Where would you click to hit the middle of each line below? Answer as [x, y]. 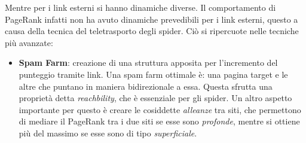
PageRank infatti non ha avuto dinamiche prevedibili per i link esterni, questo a [152, 19]
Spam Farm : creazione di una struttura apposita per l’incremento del [148, 63]
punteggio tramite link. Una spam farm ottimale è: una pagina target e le [153, 74]
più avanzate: [29, 42]
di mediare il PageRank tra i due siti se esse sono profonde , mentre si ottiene [159, 121]
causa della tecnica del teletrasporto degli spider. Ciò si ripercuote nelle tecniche [152, 31]
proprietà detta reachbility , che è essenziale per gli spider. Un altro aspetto [155, 98]
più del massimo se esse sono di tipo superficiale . [108, 133]
